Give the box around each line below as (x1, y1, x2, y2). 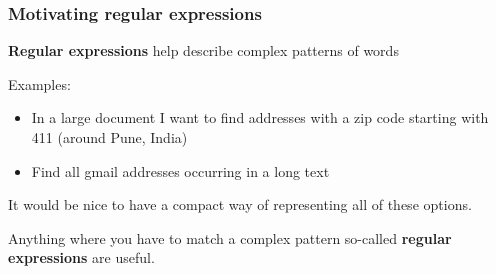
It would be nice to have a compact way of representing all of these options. (8, 194, 472, 215)
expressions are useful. (8, 247, 155, 268)
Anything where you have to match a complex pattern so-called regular (8, 227, 452, 248)
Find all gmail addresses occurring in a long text (31, 160, 330, 181)
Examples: (8, 73, 71, 94)
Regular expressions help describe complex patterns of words (8, 40, 399, 61)
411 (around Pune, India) (31, 127, 188, 147)
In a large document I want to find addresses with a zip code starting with (31, 107, 489, 128)
